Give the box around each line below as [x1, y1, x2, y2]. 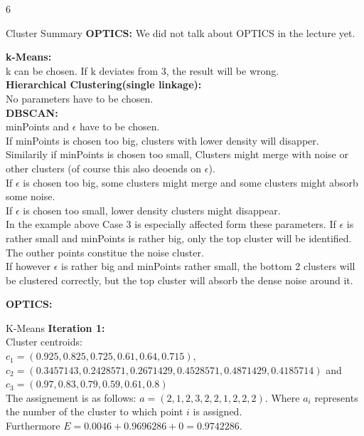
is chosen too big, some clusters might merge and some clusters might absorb [23, 175, 358, 190]
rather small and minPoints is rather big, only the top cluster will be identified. [6, 230, 352, 245]
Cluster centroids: [6, 334, 82, 349]
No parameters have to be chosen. [6, 90, 154, 105]
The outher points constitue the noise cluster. [6, 244, 204, 259]
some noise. [6, 189, 55, 204]
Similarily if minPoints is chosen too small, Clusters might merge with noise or [6, 147, 348, 162]
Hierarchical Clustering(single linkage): [6, 77, 202, 92]
